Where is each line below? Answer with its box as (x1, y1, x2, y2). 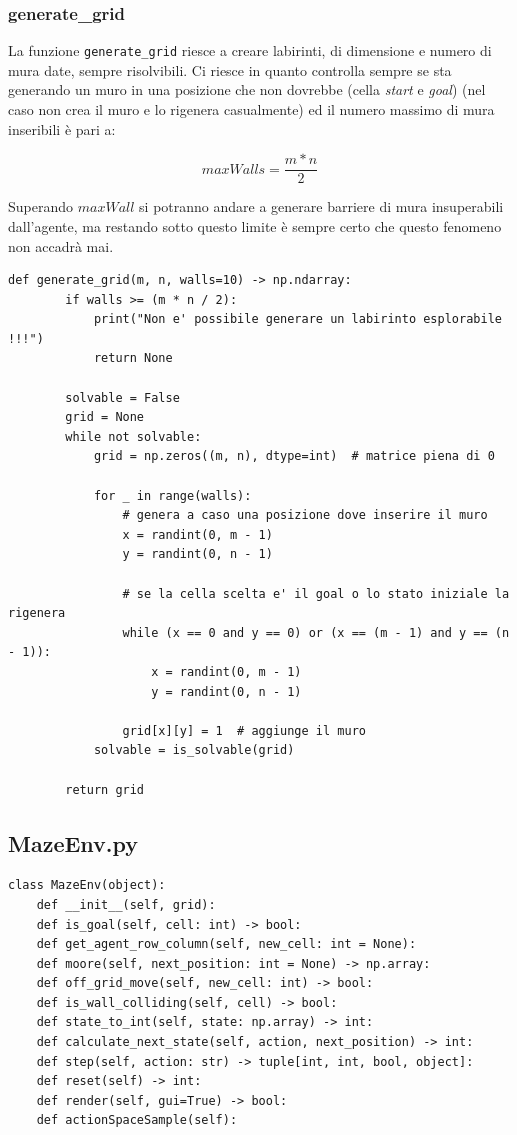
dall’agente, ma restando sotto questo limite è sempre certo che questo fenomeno (8, 215, 502, 236)
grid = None (65, 410, 145, 425)
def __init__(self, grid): (36, 897, 216, 912)
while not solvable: (65, 429, 202, 444)
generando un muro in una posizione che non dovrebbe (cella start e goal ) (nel (8, 79, 486, 100)
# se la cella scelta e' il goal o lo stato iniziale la (122, 586, 510, 601)
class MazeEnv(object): (8, 878, 166, 893)
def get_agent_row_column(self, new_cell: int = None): (36, 937, 417, 952)
